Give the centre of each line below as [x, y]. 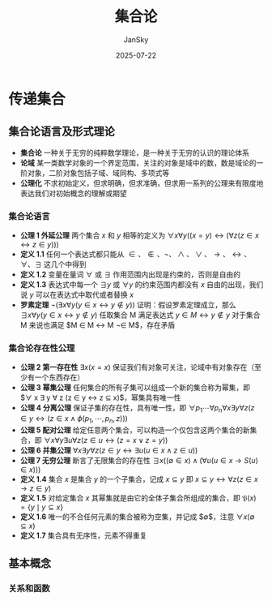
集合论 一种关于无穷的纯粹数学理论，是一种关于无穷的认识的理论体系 [134, 152]
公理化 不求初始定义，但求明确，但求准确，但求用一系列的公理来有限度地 [142, 182]
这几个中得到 [65, 264]
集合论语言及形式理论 [62, 132]
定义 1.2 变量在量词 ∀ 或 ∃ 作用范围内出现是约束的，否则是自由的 [130, 275]
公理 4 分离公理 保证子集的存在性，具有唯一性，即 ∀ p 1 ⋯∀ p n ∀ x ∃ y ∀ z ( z [137, 409]
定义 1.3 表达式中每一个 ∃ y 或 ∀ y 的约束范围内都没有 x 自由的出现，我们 [142, 285]
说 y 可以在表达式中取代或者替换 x [77, 295]
